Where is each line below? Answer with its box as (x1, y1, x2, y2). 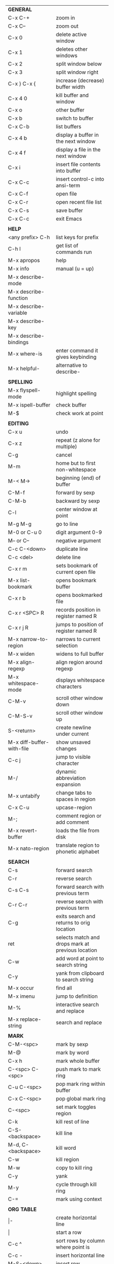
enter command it (55, 347, 98, 354)
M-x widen (8, 650, 35, 657)
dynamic (55, 768, 77, 775)
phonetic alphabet (55, 848, 100, 855)
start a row (55, 1229, 82, 1236)
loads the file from (55, 827, 100, 834)
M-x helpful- (8, 365, 40, 372)
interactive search (55, 1001, 99, 1008)
